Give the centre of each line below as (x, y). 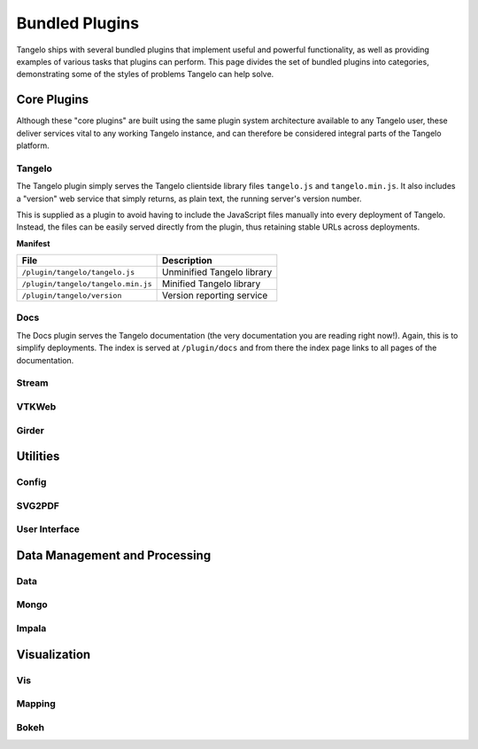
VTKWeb (36, 406)
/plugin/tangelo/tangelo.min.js (87, 284)
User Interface (48, 529)
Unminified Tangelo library (217, 272)
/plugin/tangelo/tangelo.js (78, 272)
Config (31, 482)
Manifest (33, 243)
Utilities (38, 456)
